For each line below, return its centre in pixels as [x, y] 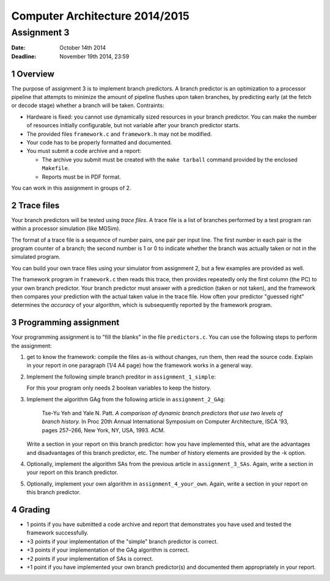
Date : [18, 48]
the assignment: [31, 346]
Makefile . [56, 168]
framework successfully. [57, 533]
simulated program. [36, 257]
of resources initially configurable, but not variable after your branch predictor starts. [134, 125]
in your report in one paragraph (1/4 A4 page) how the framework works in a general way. [140, 365]
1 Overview [33, 74]
